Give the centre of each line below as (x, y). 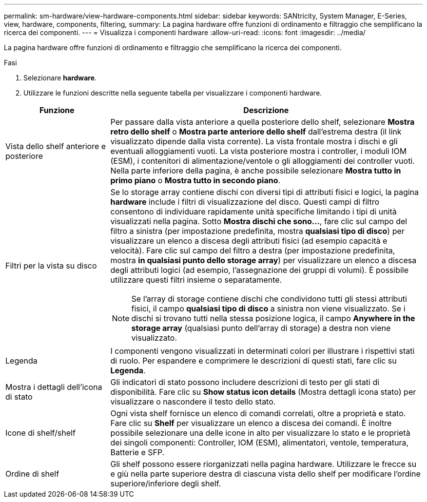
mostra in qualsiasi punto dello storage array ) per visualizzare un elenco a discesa (263, 260)
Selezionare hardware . (60, 78)
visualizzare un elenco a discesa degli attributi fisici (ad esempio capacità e (249, 241)
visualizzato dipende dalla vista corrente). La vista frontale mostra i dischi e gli (254, 141)
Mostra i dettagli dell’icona (54, 387)
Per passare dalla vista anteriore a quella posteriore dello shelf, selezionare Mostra (262, 122)
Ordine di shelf (32, 474)
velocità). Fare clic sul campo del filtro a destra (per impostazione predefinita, (253, 251)
